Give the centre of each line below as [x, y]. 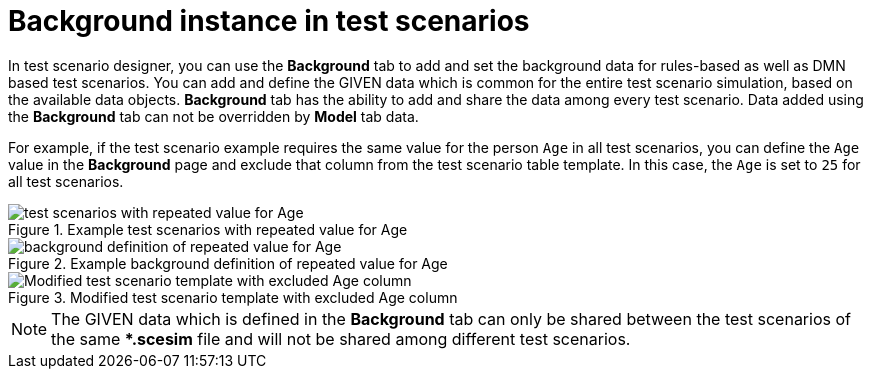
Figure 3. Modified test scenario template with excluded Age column [233, 297]
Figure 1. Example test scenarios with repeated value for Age [208, 229]
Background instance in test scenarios [269, 21]
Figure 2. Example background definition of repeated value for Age [228, 263]
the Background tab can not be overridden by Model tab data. [213, 116]
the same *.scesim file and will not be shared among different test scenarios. [341, 338]
